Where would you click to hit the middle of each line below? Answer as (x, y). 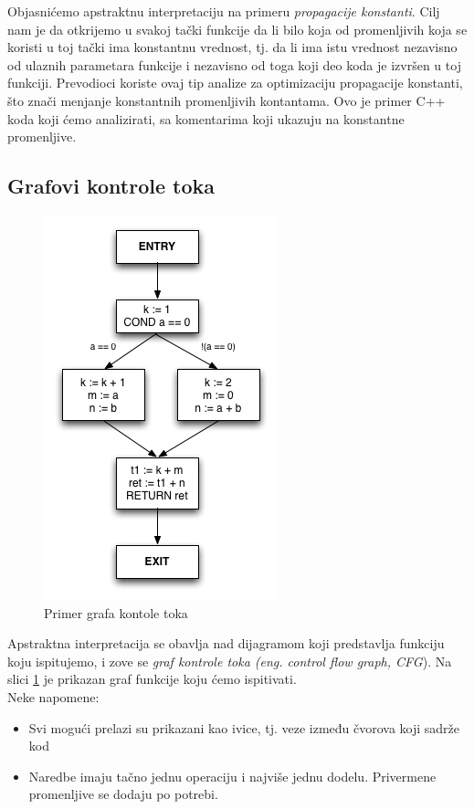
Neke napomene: (53, 696)
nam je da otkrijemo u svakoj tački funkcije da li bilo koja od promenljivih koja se (237, 29)
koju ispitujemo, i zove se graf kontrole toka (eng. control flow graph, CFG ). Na (230, 661)
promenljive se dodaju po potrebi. (123, 794)
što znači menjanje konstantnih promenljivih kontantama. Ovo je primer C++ (226, 100)
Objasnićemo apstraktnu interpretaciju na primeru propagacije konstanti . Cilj (224, 11)
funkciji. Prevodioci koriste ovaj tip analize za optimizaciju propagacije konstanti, (235, 83)
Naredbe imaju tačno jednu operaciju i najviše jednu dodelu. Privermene (232, 776)
